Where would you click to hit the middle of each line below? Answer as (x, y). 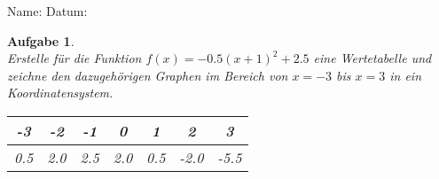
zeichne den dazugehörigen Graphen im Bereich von (148, 75)
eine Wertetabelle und (372, 58)
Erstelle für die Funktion (74, 58)
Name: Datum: (47, 11)
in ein (405, 75)
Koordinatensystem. (60, 93)
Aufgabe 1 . (41, 40)
